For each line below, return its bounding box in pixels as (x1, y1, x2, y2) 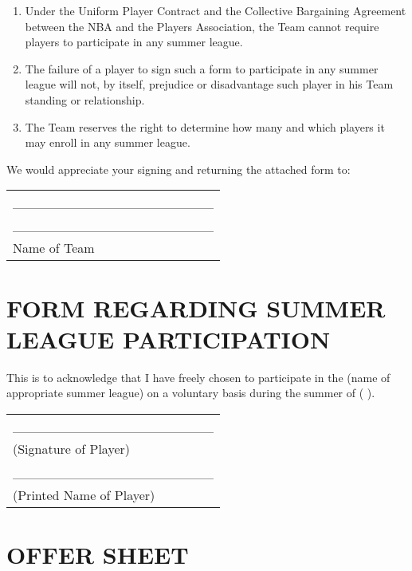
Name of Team (13, 238, 95, 258)
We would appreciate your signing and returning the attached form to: (6, 160, 351, 177)
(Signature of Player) (13, 439, 131, 458)
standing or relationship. (25, 91, 145, 108)
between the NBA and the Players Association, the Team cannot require (25, 18, 379, 34)
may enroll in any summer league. (25, 134, 190, 151)
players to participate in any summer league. (25, 33, 243, 50)
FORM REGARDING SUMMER (6, 291, 386, 324)
